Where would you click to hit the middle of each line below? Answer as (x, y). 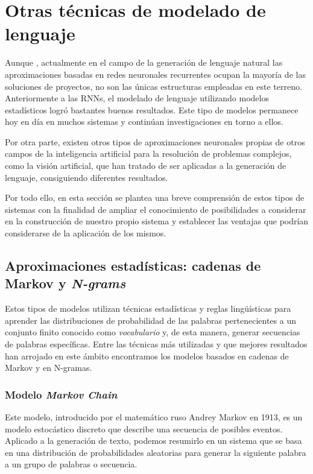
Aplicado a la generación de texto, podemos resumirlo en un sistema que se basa (153, 441)
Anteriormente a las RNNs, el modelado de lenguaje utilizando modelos (137, 98)
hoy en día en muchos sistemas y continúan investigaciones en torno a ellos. (144, 122)
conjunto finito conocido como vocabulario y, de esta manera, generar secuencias (153, 332)
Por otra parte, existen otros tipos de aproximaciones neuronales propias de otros (155, 141)
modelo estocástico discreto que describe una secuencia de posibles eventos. (144, 428)
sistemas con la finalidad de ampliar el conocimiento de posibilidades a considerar (156, 209)
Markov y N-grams (65, 283)
